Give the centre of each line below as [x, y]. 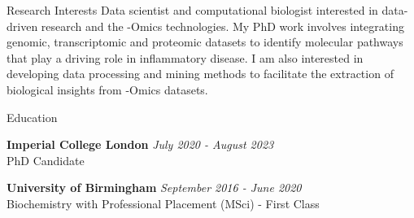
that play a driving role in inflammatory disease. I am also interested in [185, 57]
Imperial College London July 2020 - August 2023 [140, 144]
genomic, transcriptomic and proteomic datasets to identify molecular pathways [205, 42]
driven [22, 26]
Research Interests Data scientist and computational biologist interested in [192, 10]
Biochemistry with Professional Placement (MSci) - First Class [163, 203]
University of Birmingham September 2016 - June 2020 [154, 187]
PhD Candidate [46, 160]
